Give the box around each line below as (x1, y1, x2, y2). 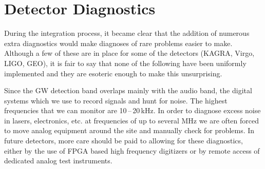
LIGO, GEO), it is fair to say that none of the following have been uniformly (4, 57, 247, 68)
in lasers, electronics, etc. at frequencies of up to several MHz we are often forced (4, 115, 259, 125)
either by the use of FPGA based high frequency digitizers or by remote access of (4, 145, 260, 156)
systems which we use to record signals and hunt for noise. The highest (4, 95, 228, 105)
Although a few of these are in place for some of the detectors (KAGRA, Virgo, (4, 48, 255, 58)
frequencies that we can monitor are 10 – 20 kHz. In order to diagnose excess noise (4, 105, 261, 116)
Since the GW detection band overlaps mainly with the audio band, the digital (4, 85, 252, 96)
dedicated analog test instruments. (4, 155, 112, 166)
